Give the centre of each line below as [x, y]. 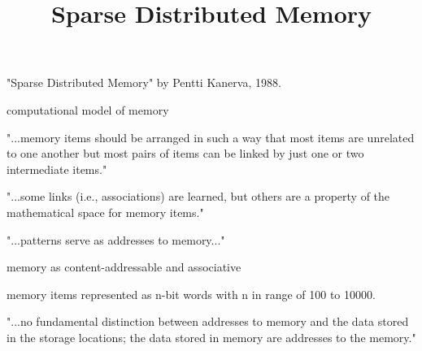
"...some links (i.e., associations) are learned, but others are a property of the [198, 196]
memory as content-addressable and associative [124, 267]
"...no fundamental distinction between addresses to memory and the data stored [208, 321]
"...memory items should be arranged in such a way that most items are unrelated [211, 137]
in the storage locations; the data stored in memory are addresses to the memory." [211, 337]
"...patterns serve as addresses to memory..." [116, 239]
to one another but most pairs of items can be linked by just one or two [185, 153]
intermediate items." [57, 169]
